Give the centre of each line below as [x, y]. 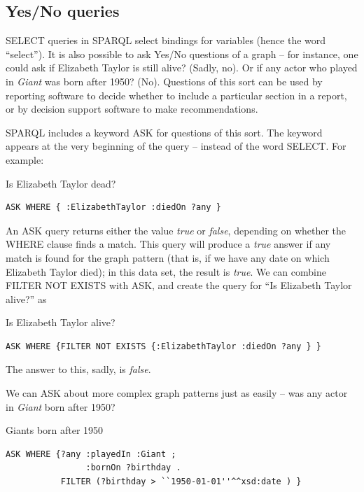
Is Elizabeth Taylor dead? [61, 183]
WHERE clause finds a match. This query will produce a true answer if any [168, 244]
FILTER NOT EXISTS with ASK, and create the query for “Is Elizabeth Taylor [179, 285]
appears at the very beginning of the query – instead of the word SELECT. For [176, 146]
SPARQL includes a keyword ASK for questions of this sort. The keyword [164, 132]
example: [25, 159]
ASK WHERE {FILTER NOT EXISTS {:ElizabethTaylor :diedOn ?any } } [164, 346]
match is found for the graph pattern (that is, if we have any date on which [168, 257]
